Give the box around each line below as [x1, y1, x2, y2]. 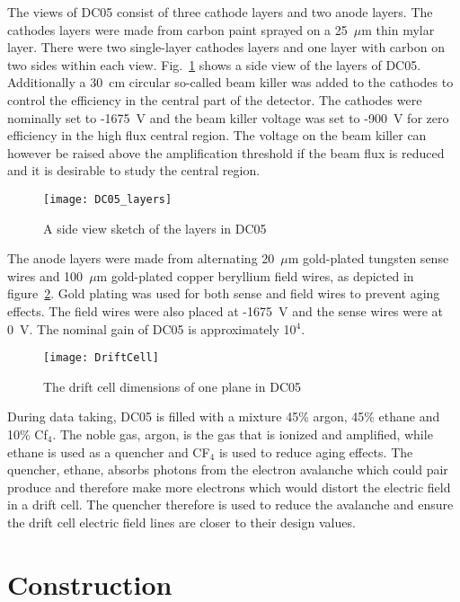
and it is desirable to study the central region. [7, 161, 261, 180]
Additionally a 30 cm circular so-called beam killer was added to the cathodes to [7, 73, 454, 92]
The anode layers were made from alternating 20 [7, 249, 275, 268]
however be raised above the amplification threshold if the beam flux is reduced [7, 143, 445, 162]
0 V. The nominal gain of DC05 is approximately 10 [7, 319, 296, 338]
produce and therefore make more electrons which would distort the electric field [7, 477, 451, 496]
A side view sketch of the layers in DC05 [43, 218, 267, 237]
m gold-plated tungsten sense [287, 249, 449, 268]
